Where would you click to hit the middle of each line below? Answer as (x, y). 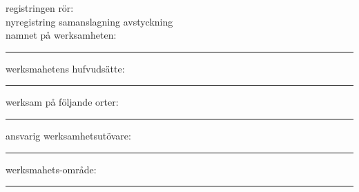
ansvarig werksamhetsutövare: (68, 135)
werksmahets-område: (51, 169)
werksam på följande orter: (62, 102)
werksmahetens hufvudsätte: (65, 68)
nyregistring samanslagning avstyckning (89, 21)
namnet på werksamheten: (61, 35)
